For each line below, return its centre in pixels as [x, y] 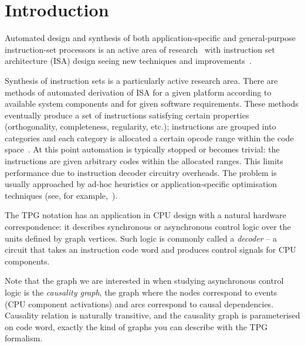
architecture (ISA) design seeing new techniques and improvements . [128, 61]
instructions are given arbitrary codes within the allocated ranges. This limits [144, 161]
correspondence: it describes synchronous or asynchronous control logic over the [148, 227]
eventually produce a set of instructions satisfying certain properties [127, 115]
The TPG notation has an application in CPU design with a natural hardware [145, 215]
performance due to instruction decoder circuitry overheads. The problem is [141, 172]
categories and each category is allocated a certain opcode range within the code [149, 138]
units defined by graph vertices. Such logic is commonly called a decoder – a [141, 238]
